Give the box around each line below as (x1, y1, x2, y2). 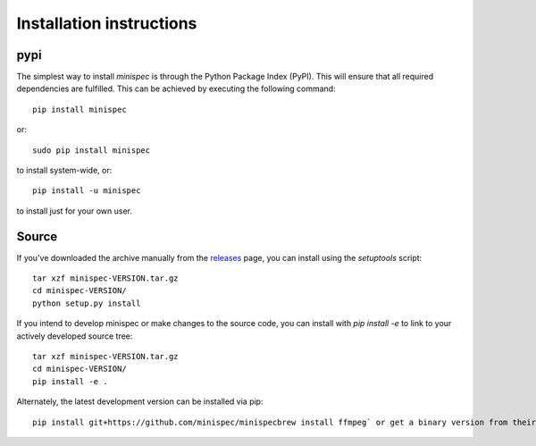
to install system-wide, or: (16, 165, 113, 176)
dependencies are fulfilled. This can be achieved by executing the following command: (16, 83, 336, 94)
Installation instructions (16, 13, 197, 33)
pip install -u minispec (32, 186, 141, 196)
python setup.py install (32, 298, 141, 308)
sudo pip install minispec (32, 145, 151, 156)
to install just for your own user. (16, 206, 133, 216)
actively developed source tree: (16, 331, 133, 341)
